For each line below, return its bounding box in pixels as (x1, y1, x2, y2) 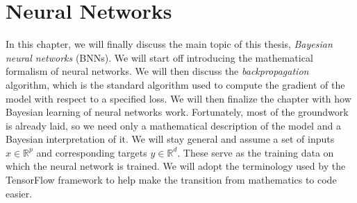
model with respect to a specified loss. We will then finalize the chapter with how (6, 91, 351, 105)
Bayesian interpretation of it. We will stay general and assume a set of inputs (6, 132, 335, 146)
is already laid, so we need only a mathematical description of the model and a (6, 118, 341, 132)
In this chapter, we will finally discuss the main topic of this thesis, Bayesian (6, 37, 333, 51)
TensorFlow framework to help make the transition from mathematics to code (6, 173, 337, 187)
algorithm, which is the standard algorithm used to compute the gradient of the (6, 77, 345, 91)
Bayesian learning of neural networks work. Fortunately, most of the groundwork (6, 105, 349, 119)
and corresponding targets (36, 145, 147, 159)
